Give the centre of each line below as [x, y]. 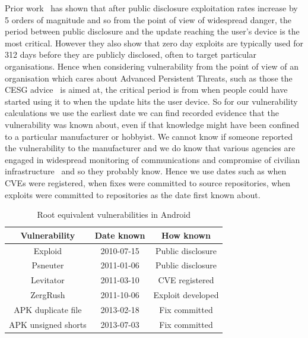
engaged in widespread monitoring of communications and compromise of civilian [153, 159]
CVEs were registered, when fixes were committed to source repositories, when [148, 182]
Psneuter [48, 265]
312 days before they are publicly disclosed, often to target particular [131, 54]
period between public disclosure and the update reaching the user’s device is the [152, 31]
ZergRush [48, 295]
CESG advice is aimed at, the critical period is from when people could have [146, 90]
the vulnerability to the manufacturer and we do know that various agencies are [150, 148]
